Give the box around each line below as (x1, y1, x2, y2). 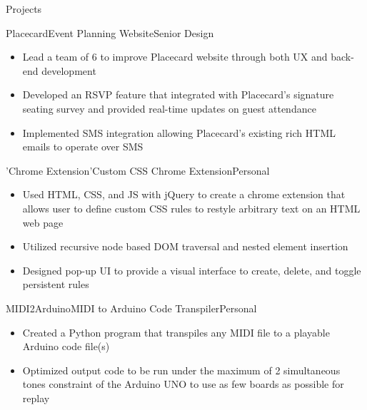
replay (22, 390, 50, 405)
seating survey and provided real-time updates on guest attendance (22, 101, 316, 116)
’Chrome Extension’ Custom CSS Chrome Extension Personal (6, 163, 270, 178)
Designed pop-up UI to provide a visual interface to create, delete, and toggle (22, 262, 361, 277)
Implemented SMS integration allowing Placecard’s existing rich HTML (22, 125, 336, 140)
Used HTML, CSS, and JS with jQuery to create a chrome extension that (22, 187, 346, 202)
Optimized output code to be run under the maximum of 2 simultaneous (22, 362, 341, 377)
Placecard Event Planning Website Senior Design (6, 25, 214, 40)
